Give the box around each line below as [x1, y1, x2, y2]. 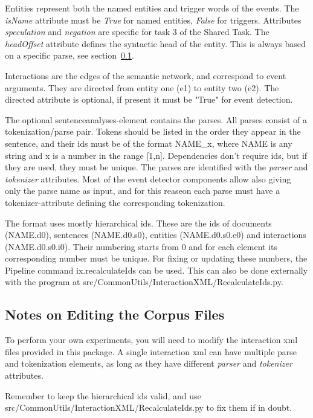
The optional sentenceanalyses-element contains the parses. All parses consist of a [5, 113, 308, 126]
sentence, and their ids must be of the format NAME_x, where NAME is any [5, 137, 292, 149]
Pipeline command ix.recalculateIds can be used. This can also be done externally [5, 263, 308, 276]
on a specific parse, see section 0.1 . [5, 49, 134, 62]
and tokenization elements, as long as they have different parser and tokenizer [5, 357, 292, 370]
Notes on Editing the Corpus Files [5, 305, 225, 324]
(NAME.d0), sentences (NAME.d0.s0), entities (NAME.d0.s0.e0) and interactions [5, 228, 306, 241]
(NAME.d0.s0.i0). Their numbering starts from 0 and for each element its [5, 240, 278, 252]
